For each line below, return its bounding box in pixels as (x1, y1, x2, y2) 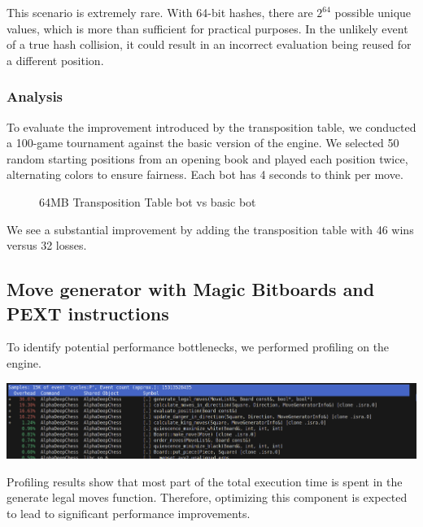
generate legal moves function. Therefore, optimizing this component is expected (7, 489, 408, 506)
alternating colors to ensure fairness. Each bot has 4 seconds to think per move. (7, 166, 403, 183)
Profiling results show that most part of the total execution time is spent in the (7, 473, 403, 490)
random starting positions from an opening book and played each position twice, (7, 150, 408, 167)
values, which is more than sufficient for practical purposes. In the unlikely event (7, 20, 408, 37)
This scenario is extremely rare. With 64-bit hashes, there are (7, 4, 313, 20)
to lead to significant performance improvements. (7, 504, 251, 521)
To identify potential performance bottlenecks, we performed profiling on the (7, 338, 390, 355)
